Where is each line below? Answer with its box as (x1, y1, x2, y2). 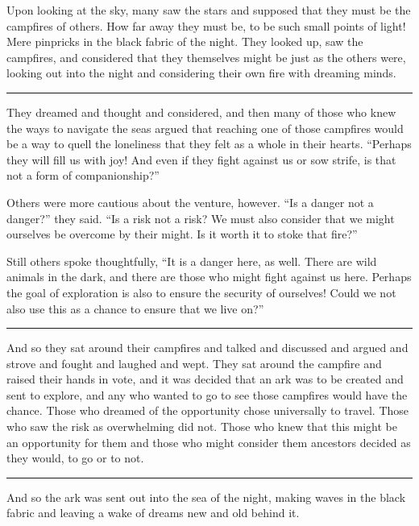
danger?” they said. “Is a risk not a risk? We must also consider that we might (6, 209, 395, 226)
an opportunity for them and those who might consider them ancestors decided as (6, 433, 411, 450)
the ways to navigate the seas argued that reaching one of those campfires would (6, 119, 404, 136)
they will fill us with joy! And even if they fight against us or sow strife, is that (6, 151, 396, 168)
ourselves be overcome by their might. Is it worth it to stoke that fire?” (6, 226, 358, 242)
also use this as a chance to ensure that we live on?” (6, 300, 264, 317)
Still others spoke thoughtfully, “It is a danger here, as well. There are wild (6, 252, 377, 269)
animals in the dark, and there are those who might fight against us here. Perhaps (6, 268, 412, 285)
